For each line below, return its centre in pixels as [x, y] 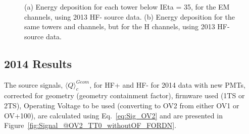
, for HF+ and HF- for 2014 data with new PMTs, [167, 84]
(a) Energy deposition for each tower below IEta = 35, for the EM [127, 7]
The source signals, [34, 84]
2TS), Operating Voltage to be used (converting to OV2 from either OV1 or [122, 105]
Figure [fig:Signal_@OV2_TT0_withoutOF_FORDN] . [90, 125]
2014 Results [38, 63]
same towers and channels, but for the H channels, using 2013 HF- [127, 26]
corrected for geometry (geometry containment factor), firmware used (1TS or [124, 95]
